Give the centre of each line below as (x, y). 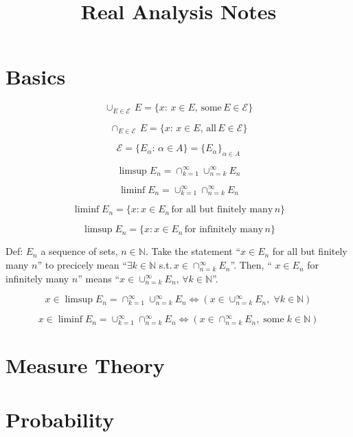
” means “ (99, 278)
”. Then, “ (251, 265)
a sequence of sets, (79, 251)
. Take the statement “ (193, 251)
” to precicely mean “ (82, 265)
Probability (60, 419)
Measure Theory (85, 365)
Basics (36, 77)
